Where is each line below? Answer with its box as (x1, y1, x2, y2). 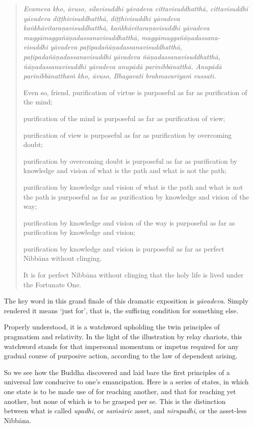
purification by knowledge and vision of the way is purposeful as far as (23, 217, 235, 227)
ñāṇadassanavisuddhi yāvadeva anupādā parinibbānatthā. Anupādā (23, 61, 222, 71)
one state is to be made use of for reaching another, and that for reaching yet (4, 386, 236, 396)
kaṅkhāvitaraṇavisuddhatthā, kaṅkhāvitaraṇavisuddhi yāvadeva (23, 23, 210, 33)
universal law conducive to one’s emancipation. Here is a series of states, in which (4, 377, 249, 387)
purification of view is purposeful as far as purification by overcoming (23, 129, 232, 140)
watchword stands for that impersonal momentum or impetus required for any (4, 341, 239, 351)
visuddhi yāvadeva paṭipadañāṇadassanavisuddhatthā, (23, 42, 182, 52)
